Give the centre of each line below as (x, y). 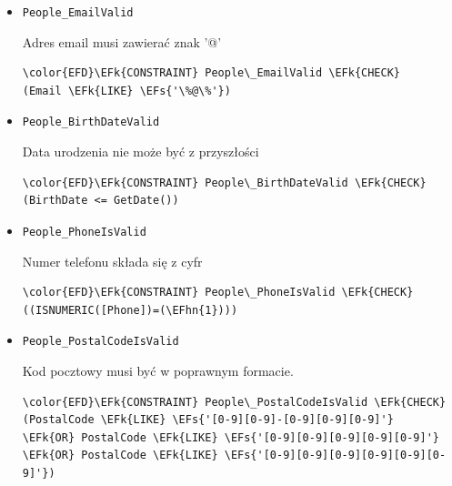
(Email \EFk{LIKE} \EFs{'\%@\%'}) (126, 91)
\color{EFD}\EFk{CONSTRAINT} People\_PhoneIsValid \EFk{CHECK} (218, 293)
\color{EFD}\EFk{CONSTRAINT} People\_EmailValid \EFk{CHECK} (211, 73)
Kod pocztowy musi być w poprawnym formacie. (158, 370)
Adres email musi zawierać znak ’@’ (122, 41)
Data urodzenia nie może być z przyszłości (141, 152)
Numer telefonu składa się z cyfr (112, 261)
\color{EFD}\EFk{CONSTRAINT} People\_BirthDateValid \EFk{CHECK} (224, 182)
